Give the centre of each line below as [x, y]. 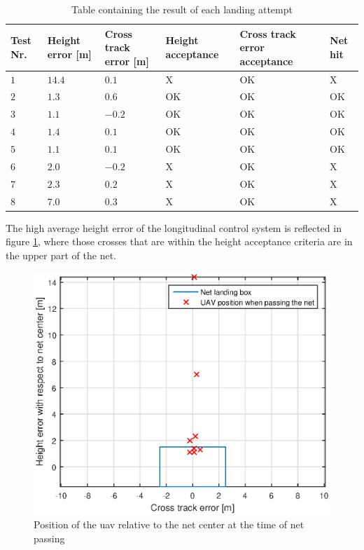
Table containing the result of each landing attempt [182, 9]
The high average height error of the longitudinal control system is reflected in [174, 227]
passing [49, 538]
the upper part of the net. [61, 255]
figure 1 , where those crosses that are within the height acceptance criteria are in [179, 241]
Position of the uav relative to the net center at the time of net [169, 524]
